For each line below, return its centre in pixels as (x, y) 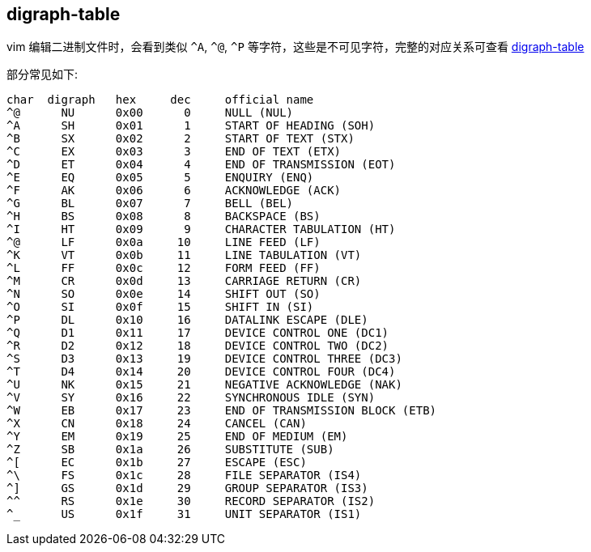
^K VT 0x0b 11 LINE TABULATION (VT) (184, 255)
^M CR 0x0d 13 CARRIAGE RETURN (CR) (184, 281)
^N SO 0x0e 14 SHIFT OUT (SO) (164, 294)
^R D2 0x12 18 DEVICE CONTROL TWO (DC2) (198, 346)
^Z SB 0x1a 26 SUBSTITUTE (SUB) (170, 450)
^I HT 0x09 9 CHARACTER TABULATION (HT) (201, 229)
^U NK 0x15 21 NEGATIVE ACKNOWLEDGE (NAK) (204, 385)
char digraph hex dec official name (160, 100)
